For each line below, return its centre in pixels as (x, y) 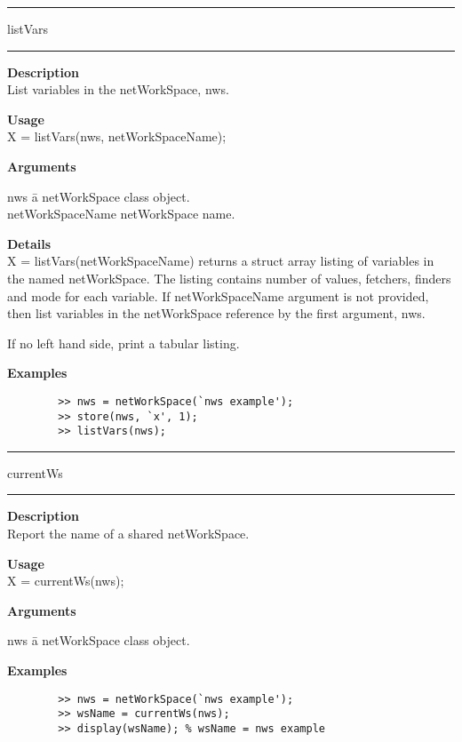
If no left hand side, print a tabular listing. (123, 343)
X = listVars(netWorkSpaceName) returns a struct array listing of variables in (221, 261)
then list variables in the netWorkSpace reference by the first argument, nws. (216, 313)
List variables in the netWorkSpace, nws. (118, 89)
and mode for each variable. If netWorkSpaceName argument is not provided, (218, 295)
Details (29, 243)
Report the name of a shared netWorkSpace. (128, 534)
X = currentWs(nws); (66, 581)
